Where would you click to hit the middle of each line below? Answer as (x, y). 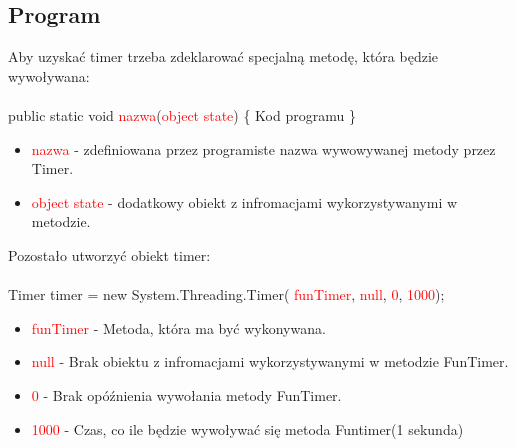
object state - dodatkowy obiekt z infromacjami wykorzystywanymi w (244, 201)
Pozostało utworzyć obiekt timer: (109, 254)
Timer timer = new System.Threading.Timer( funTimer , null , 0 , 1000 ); (226, 294)
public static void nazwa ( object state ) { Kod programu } (182, 114)
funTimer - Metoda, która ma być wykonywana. (178, 327)
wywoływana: (49, 75)
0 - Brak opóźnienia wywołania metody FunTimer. (186, 394)
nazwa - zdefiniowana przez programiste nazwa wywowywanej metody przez (263, 148)
